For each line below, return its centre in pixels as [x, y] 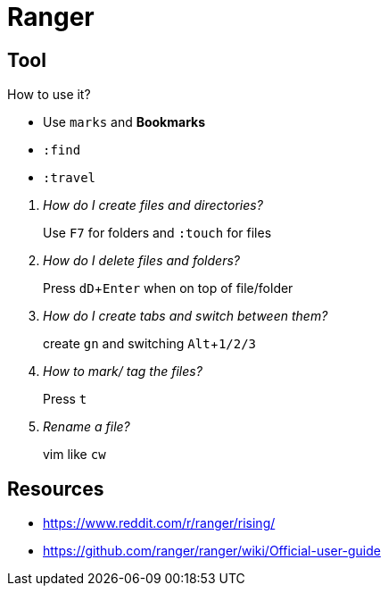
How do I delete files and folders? [141, 261]
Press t [65, 399]
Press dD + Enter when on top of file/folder [168, 288]
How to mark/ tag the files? [123, 372]
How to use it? [49, 95]
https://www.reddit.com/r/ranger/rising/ [159, 523]
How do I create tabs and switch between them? [186, 316]
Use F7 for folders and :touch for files [157, 233]
